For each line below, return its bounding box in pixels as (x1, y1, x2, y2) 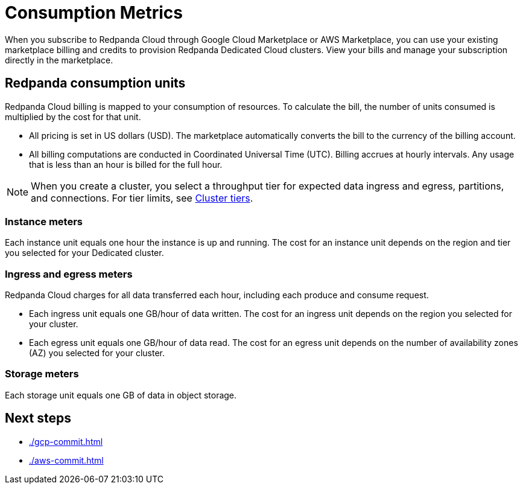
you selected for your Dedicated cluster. (5, 248, 164, 258)
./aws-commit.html (29, 455, 104, 465)
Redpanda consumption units (5, 75, 186, 91)
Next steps (5, 411, 71, 426)
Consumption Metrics (5, 2, 183, 23)
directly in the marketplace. (5, 54, 113, 65)
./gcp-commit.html (29, 436, 103, 447)
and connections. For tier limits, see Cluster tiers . (31, 191, 253, 204)
